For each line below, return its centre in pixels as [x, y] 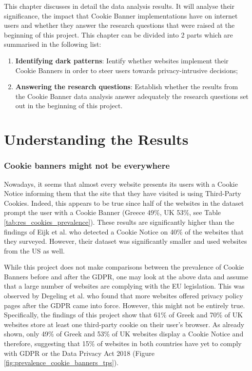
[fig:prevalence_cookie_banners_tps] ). [61, 362]
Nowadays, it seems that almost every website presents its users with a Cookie [121, 184]
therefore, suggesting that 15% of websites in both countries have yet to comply [123, 343]
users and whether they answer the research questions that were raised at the [119, 25]
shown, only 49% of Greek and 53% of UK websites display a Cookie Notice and [124, 334]
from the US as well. [34, 250]
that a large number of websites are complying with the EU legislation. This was [124, 286]
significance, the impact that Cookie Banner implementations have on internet [121, 15]
